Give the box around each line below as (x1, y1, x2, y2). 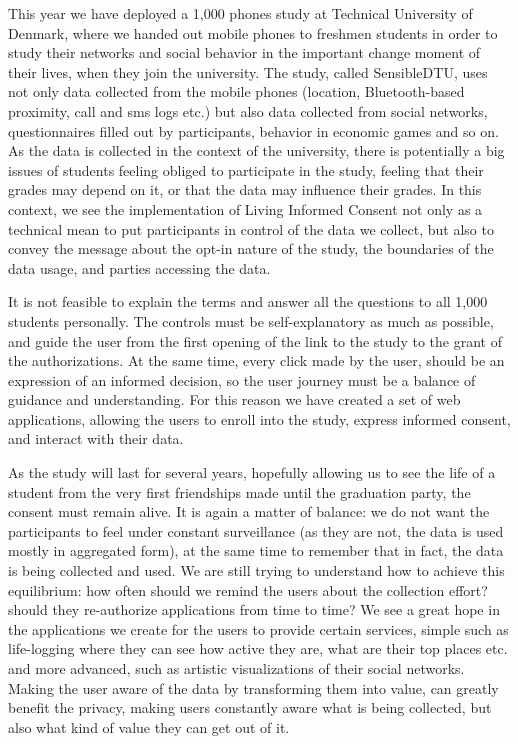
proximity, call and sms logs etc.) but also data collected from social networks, (8, 100, 488, 121)
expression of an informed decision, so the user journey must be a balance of (8, 369, 476, 390)
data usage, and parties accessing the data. (8, 257, 271, 278)
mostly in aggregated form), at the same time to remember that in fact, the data (8, 540, 504, 561)
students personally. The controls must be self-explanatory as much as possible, (8, 310, 494, 331)
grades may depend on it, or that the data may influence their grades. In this (8, 179, 482, 200)
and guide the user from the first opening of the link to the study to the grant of (8, 330, 502, 351)
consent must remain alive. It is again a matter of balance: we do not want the (8, 501, 490, 522)
